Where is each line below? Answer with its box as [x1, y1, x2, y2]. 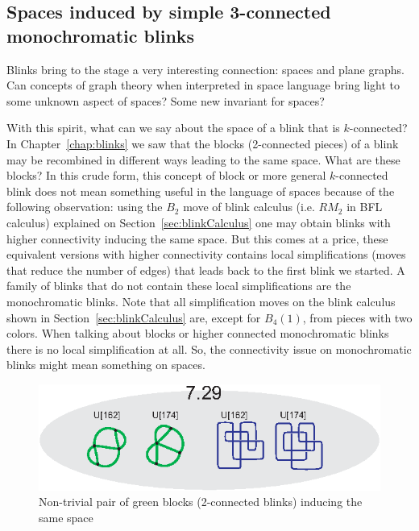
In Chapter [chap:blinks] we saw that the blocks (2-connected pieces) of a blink [6, 135, 399, 151]
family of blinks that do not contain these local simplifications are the [6, 277, 351, 294]
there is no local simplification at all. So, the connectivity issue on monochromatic [6, 340, 412, 357]
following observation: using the [6, 198, 163, 215]
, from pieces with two [302, 309, 413, 326]
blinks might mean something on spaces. [6, 356, 205, 373]
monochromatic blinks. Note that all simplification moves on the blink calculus [6, 292, 396, 309]
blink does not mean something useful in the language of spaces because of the [6, 182, 395, 199]
